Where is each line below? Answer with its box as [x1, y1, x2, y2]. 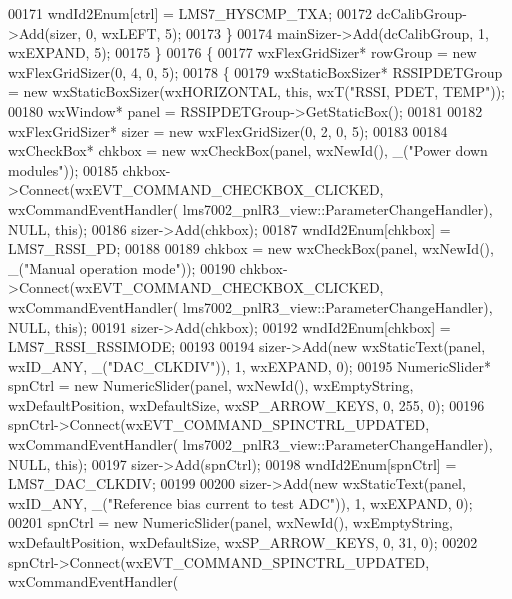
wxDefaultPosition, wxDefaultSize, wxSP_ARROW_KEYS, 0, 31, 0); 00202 [8, 532, 478, 553]
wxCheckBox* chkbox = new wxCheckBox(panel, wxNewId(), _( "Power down [8, 140, 488, 161]
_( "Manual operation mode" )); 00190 [8, 257, 236, 278]
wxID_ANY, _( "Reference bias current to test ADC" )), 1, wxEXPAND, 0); [8, 492, 473, 513]
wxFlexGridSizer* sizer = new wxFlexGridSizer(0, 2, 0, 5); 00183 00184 [8, 120, 448, 141]
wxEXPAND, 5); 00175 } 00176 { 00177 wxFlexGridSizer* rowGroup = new [8, 42, 477, 63]
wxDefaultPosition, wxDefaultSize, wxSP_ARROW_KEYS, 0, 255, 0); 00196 [8, 394, 485, 415]
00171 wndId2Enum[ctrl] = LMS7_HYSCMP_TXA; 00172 [8, 3, 372, 23]
